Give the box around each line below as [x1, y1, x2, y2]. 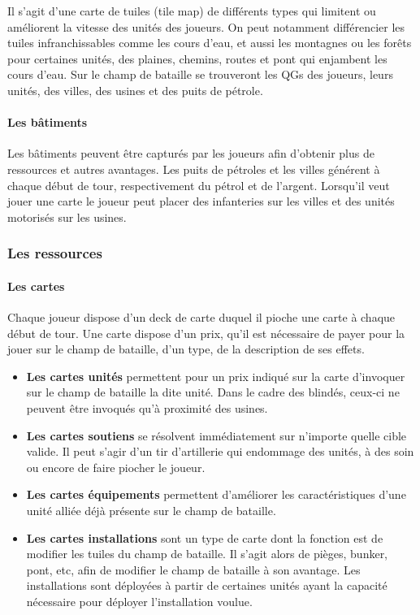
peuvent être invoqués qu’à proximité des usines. [26, 399, 268, 416]
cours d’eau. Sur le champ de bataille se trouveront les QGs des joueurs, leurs [7, 66, 393, 83]
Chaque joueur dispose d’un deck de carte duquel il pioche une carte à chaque [7, 308, 396, 325]
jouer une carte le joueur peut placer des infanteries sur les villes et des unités [7, 193, 395, 210]
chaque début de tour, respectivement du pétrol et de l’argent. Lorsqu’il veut [7, 176, 390, 193]
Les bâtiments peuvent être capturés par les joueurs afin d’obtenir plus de [7, 145, 375, 162]
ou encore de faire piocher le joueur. [26, 458, 206, 475]
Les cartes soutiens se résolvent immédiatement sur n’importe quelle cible [26, 427, 407, 444]
